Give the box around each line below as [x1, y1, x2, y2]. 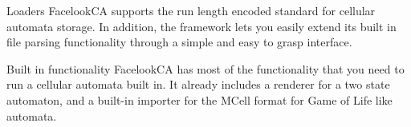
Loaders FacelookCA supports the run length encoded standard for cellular [6, 2, 376, 18]
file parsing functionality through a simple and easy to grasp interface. [6, 34, 352, 50]
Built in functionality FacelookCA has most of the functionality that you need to [6, 60, 405, 77]
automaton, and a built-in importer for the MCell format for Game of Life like [6, 91, 393, 108]
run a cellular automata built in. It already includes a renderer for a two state [6, 76, 390, 93]
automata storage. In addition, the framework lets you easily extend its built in [6, 18, 397, 34]
